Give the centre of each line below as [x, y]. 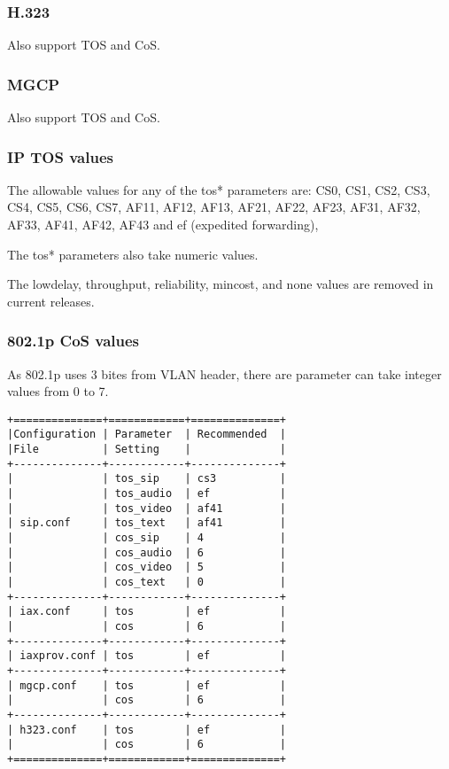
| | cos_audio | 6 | [147, 552]
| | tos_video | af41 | [147, 508]
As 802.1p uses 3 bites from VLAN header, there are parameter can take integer [224, 373]
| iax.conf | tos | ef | [147, 612]
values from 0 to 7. [58, 391]
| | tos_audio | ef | [147, 494]
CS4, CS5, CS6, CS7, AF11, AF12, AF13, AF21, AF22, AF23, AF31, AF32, [214, 207]
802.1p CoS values [74, 341]
